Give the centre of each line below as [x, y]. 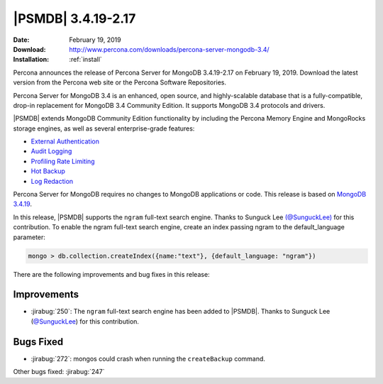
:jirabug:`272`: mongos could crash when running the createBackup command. [148, 358]
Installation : [31, 60]
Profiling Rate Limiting [63, 161]
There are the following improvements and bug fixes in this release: [111, 274]
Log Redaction [52, 181]
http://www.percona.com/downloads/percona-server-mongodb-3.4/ [169, 49]
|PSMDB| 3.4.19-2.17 [74, 18]
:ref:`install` [85, 60]
